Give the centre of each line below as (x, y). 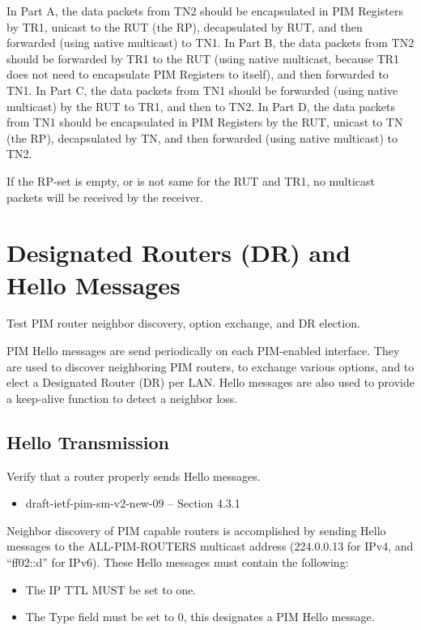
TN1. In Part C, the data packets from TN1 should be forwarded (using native (202, 90)
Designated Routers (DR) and (179, 253)
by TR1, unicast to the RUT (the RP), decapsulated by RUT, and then (185, 26)
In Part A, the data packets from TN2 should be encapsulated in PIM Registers (205, 11)
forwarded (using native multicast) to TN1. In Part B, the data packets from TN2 (210, 43)
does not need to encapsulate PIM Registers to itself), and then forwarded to (198, 74)
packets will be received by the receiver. (105, 197)
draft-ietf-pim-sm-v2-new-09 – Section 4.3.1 (133, 503)
